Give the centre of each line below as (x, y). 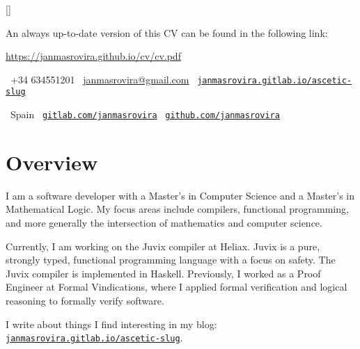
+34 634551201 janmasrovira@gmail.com (100, 79)
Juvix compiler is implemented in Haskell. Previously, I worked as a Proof (163, 273)
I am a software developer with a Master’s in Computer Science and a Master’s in (180, 195)
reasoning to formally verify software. (85, 301)
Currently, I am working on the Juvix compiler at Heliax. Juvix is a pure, (163, 246)
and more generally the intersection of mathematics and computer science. (164, 223)
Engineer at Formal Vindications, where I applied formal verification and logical (177, 287)
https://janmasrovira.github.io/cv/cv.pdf (93, 56)
